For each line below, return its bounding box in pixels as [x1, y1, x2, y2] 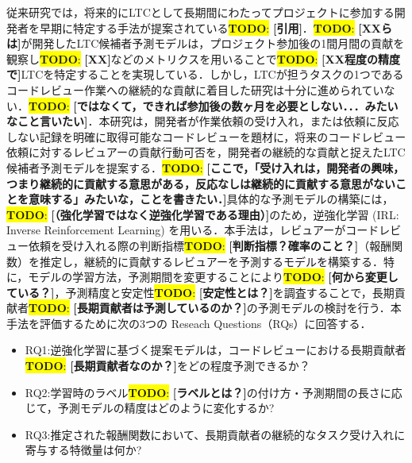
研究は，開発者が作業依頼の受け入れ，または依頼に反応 [110, 113, 399, 129]
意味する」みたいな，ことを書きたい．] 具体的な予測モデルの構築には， [28, 191, 394, 207]
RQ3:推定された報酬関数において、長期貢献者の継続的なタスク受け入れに [25, 426, 406, 442]
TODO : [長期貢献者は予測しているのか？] [29, 299, 247, 316]
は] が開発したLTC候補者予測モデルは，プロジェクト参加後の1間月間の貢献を [6, 35, 405, 52]
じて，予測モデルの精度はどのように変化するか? [25, 399, 275, 416]
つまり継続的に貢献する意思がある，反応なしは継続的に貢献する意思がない [6, 175, 395, 191]
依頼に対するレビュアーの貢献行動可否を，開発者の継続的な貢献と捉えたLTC [6, 144, 406, 160]
